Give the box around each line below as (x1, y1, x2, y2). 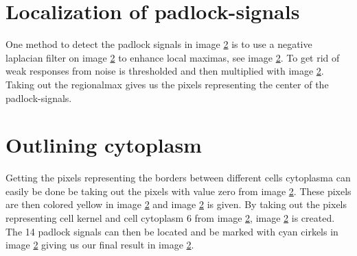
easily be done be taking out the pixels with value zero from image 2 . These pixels (5, 183, 352, 198)
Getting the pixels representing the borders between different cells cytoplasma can (5, 170, 351, 185)
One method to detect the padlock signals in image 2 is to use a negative (5, 37, 312, 51)
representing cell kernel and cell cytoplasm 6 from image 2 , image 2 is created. (5, 211, 335, 225)
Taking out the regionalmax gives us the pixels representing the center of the (5, 77, 329, 91)
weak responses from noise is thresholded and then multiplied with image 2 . (5, 64, 324, 78)
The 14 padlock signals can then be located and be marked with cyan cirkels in (5, 224, 338, 238)
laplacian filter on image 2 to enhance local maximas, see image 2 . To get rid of (5, 50, 340, 64)
